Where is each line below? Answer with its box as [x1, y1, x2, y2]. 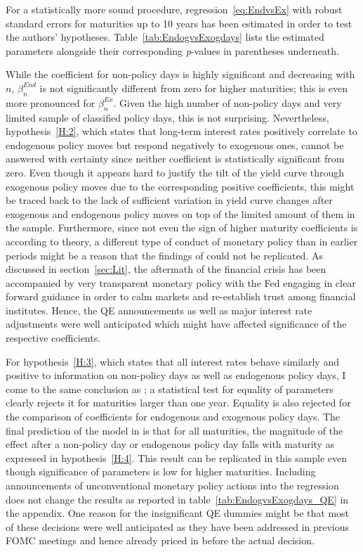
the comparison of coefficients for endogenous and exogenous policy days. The [6, 409, 341, 424]
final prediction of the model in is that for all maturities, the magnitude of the [6, 423, 343, 437]
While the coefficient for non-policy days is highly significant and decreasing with [6, 67, 355, 82]
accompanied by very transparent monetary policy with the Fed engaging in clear [6, 275, 356, 290]
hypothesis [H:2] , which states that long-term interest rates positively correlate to [6, 124, 357, 139]
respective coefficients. [6, 330, 101, 345]
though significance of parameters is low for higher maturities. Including [6, 464, 316, 479]
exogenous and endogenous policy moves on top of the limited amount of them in [6, 206, 355, 221]
